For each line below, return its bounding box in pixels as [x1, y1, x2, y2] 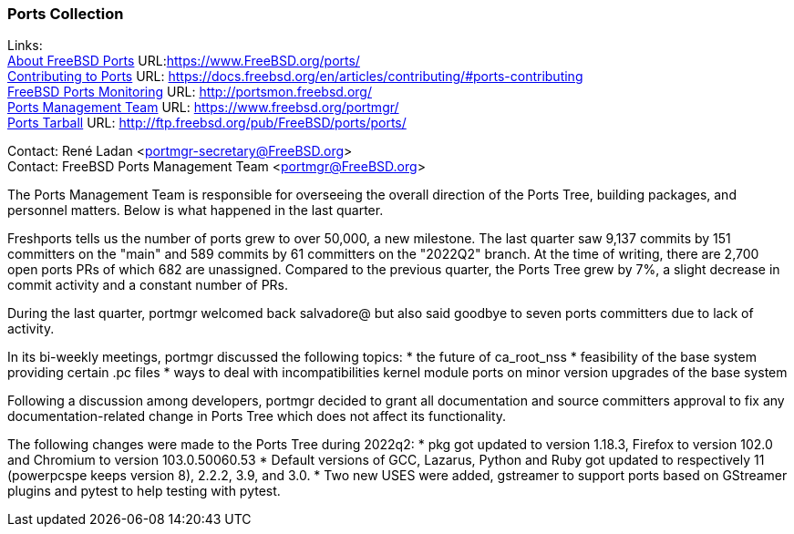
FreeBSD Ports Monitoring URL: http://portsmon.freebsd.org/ [7, 84, 372, 100]
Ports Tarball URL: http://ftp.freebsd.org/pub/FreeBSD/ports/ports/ [7, 115, 407, 131]
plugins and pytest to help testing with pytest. [7, 483, 281, 499]
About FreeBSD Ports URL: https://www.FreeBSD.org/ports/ [7, 53, 360, 69]
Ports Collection [7, 5, 124, 23]
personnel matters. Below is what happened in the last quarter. [7, 202, 384, 219]
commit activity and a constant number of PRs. [7, 277, 289, 293]
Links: [7, 37, 43, 54]
